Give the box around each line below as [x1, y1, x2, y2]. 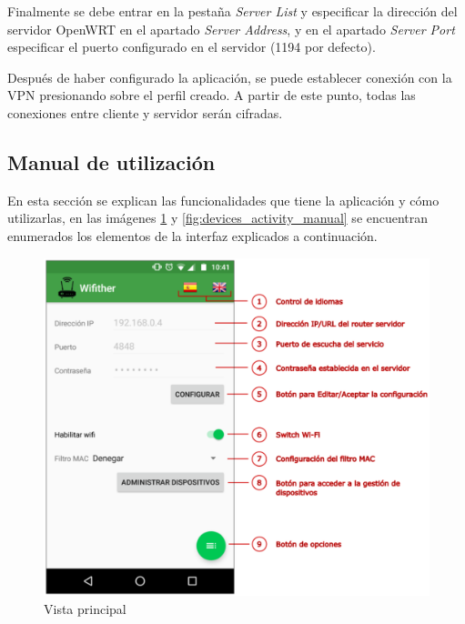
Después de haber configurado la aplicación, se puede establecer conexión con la [7, 67, 452, 86]
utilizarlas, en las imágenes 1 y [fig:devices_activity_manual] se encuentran [7, 208, 429, 227]
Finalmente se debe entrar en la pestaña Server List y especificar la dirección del [7, 2, 458, 20]
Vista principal [44, 599, 126, 618]
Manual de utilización [7, 147, 216, 176]
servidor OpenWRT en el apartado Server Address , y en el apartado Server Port [7, 19, 455, 38]
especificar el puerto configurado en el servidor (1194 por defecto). [7, 37, 376, 56]
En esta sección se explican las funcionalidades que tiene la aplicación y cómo [7, 190, 440, 209]
